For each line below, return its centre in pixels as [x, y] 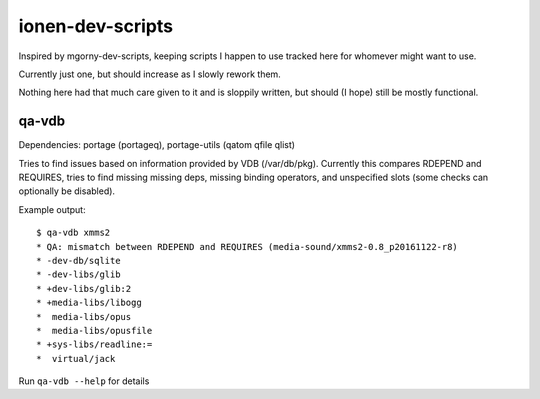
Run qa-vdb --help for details [84, 381]
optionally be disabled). [66, 191]
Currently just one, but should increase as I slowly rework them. [150, 74]
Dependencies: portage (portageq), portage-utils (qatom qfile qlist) [156, 145]
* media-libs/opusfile [94, 330]
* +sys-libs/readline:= [94, 344]
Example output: [52, 209]
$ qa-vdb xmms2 [73, 233]
